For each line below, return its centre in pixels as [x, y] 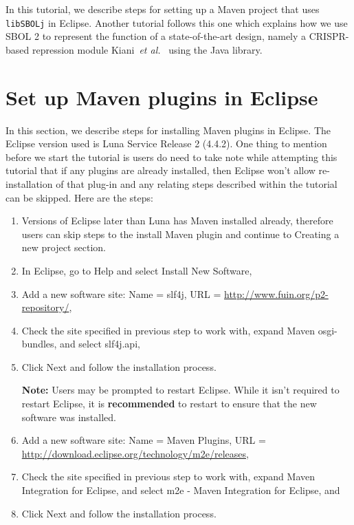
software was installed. [69, 417]
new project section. [64, 247]
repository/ [45, 307]
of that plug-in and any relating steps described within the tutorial [197, 183]
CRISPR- [329, 36]
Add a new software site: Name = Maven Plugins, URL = [144, 440]
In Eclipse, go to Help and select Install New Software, [137, 270]
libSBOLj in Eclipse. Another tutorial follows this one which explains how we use [177, 22]
